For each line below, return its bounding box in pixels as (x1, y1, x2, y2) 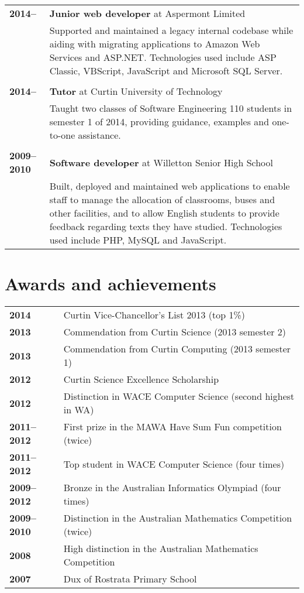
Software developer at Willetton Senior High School (49, 155, 274, 169)
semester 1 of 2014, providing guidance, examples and (49, 115, 270, 128)
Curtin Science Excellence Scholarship (63, 372, 219, 386)
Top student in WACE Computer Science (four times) (63, 457, 285, 471)
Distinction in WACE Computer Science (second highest (63, 389, 295, 403)
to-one (49, 128, 75, 142)
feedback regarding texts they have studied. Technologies (49, 220, 282, 233)
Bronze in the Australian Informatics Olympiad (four (63, 481, 281, 495)
